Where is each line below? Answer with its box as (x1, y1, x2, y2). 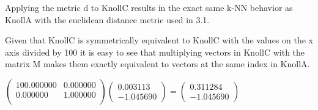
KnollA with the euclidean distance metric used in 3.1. (5, 13, 210, 26)
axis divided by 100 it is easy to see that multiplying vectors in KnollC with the (5, 45, 305, 58)
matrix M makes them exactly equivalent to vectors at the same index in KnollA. (5, 57, 310, 70)
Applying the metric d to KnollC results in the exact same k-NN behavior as (5, 1, 293, 13)
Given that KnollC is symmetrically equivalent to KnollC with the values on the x (5, 34, 313, 46)
